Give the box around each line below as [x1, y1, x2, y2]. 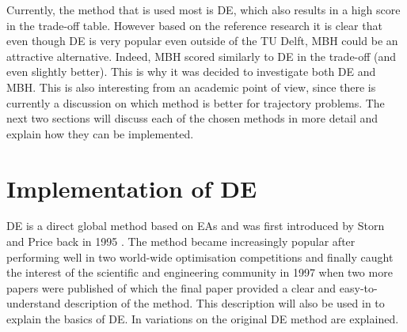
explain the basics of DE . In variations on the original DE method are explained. [6, 311, 399, 327]
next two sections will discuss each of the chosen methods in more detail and [6, 110, 378, 126]
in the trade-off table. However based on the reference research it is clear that [6, 17, 382, 33]
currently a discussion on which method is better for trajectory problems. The [6, 94, 385, 111]
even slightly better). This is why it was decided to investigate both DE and [6, 63, 376, 80]
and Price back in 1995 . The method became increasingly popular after [6, 233, 356, 250]
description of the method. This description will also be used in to [64, 295, 385, 311]
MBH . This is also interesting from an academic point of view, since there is [6, 78, 376, 95]
